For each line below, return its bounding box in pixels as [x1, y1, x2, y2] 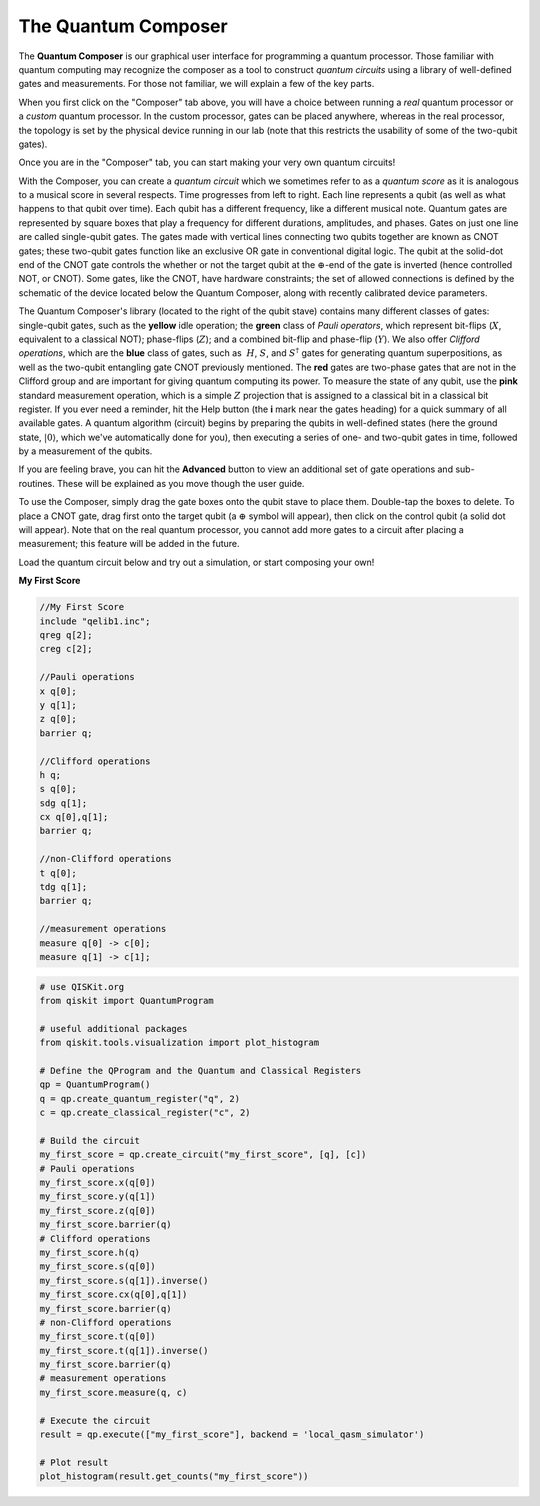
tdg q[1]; [39, 881, 88, 893]
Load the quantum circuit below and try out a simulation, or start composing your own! [18, 556, 375, 568]
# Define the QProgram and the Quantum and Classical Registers [39, 1065, 362, 1076]
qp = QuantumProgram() [39, 1079, 151, 1090]
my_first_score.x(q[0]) [39, 1177, 157, 1189]
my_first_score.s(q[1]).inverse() [39, 1275, 209, 1286]
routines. [18, 477, 55, 489]
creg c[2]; [39, 643, 93, 655]
